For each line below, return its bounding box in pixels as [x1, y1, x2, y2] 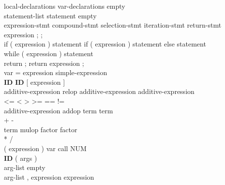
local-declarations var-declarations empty [4, 1, 125, 11]
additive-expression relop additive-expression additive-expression [4, 86, 195, 96]
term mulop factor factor [4, 124, 77, 134]
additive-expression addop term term [4, 105, 113, 115]
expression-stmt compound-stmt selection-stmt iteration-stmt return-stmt [4, 20, 222, 30]
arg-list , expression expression [4, 171, 94, 182]
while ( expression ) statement [4, 48, 93, 58]
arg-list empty [4, 162, 45, 172]
